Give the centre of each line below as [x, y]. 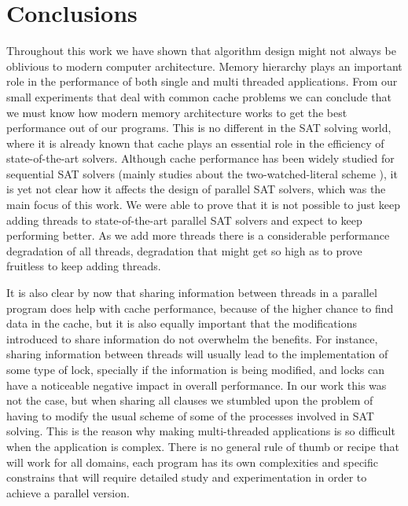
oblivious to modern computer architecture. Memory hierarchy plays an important [204, 66]
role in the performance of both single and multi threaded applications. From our [202, 81]
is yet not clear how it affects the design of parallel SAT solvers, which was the [196, 189]
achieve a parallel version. [68, 492]
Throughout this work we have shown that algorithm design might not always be [201, 51]
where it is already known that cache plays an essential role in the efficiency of [195, 143]
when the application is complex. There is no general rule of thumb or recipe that [203, 446]
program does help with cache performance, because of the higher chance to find [200, 308]
